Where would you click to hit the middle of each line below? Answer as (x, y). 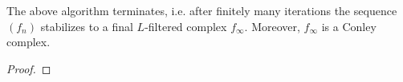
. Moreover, (272, 26)
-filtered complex (186, 26)
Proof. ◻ (29, 68)
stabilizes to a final (87, 26)
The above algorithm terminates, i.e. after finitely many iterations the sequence (202, 10)
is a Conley (349, 26)
